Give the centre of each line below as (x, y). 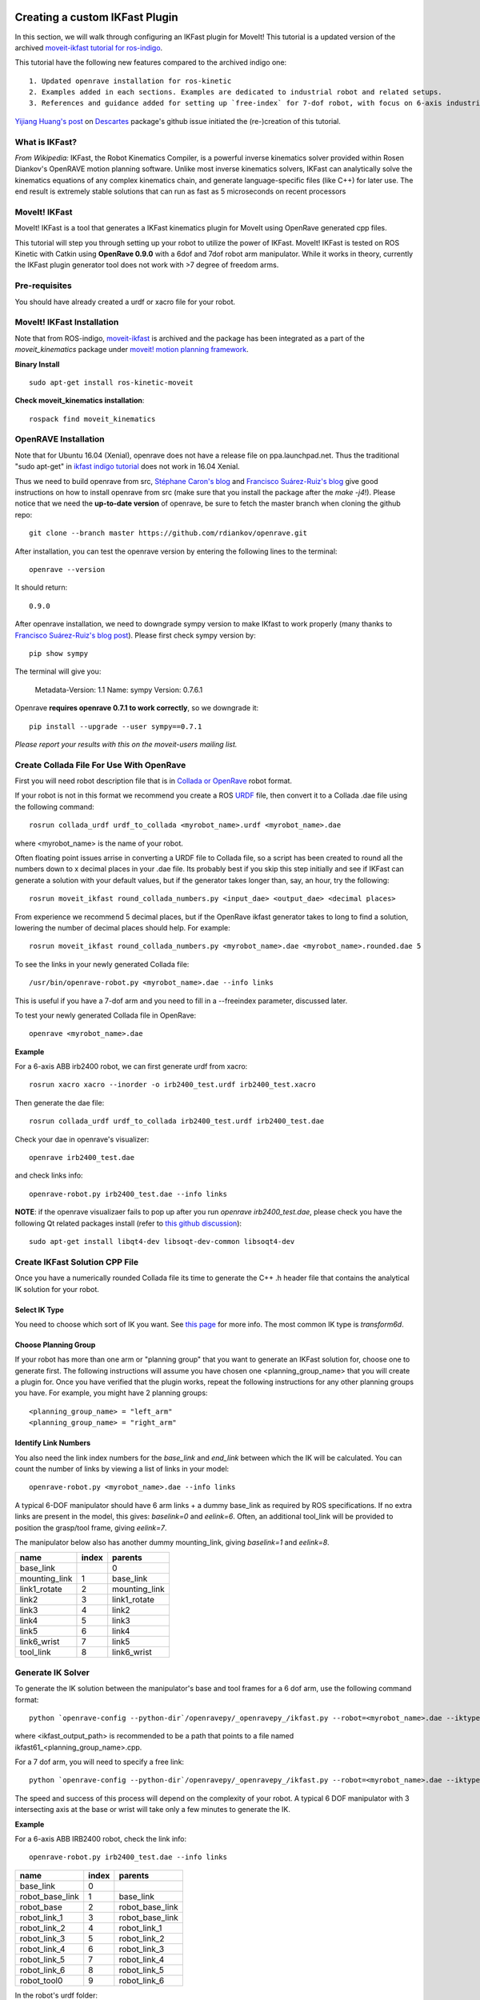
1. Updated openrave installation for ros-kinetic (130, 81)
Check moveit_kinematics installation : (80, 401)
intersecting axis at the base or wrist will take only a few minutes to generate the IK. (153, 1810)
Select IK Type (39, 1310)
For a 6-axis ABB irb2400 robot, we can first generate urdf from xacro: (131, 1066)
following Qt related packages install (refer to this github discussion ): (128, 1223)
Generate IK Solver (52, 1672)
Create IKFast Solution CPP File (77, 1262)
